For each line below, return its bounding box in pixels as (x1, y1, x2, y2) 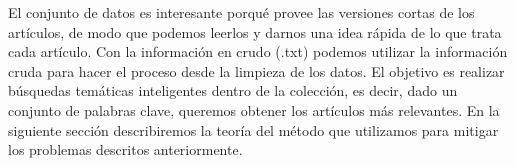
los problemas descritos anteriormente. (8, 139, 243, 160)
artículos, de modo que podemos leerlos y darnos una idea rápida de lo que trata (8, 21, 502, 42)
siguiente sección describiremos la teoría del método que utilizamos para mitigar (8, 119, 499, 140)
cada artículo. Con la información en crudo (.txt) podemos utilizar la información (8, 41, 508, 62)
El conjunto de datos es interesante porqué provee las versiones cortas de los (8, 2, 475, 22)
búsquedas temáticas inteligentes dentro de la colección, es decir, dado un (8, 80, 458, 101)
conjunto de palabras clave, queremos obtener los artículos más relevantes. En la (8, 99, 500, 120)
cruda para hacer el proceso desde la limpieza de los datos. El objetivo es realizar (8, 60, 505, 81)
